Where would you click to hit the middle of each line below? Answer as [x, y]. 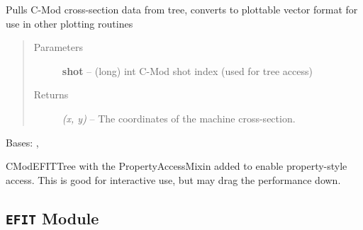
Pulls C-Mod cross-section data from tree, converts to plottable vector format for [182, 9]
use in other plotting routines [69, 23]
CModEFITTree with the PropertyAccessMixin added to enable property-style [177, 166]
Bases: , [22, 142]
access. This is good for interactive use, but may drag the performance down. [173, 179]
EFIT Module [52, 218]
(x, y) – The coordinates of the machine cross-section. [179, 118]
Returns [51, 94]
